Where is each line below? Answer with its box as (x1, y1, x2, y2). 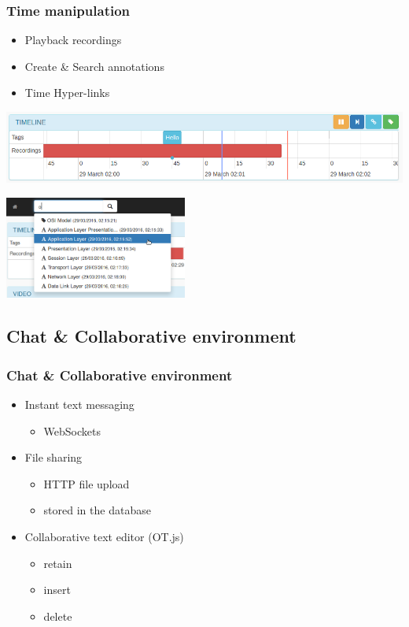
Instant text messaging (24, 395, 134, 412)
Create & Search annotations (24, 58, 164, 74)
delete (43, 607, 72, 624)
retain (43, 555, 72, 571)
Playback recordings (24, 32, 122, 48)
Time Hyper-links (24, 84, 110, 101)
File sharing (24, 449, 83, 466)
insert (43, 581, 71, 598)
